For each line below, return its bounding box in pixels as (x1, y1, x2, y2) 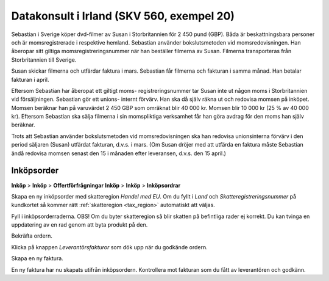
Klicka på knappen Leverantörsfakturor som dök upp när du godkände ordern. (11, 243, 208, 250)
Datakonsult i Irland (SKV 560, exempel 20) (11, 9, 235, 23)
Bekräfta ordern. (11, 232, 53, 239)
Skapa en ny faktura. (11, 255, 63, 262)
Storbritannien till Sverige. (11, 56, 77, 64)
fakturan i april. (11, 76, 49, 83)
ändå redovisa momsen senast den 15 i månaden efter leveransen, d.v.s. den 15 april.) (11, 150, 227, 157)
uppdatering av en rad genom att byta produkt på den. (11, 221, 148, 228)
